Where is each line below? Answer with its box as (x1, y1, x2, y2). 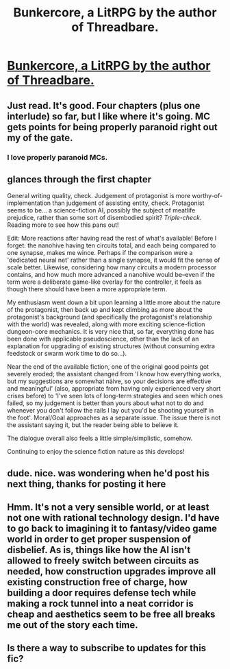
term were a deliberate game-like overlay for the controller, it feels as (7, 278, 202, 286)
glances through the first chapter (7, 173, 152, 185)
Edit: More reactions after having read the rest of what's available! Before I (7, 234, 217, 243)
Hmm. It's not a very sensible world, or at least (7, 502, 210, 513)
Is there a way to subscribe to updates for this (7, 642, 207, 654)
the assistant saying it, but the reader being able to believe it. (7, 421, 179, 429)
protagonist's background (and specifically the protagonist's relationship (7, 313, 212, 321)
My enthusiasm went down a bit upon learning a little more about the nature (7, 298, 220, 306)
